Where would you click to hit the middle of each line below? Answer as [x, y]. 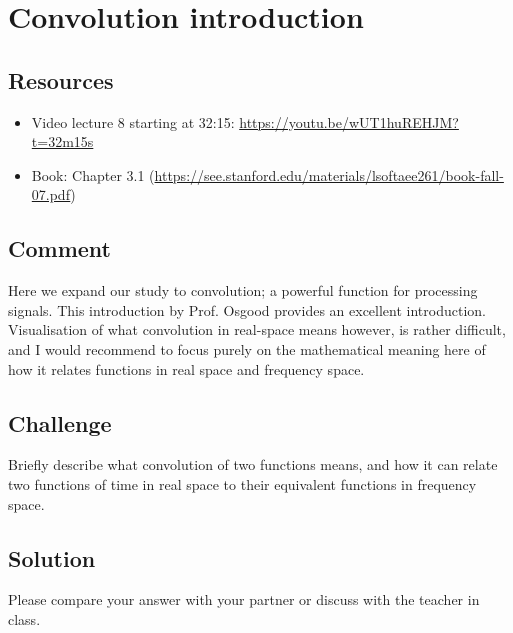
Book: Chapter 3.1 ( [93, 174]
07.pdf [51, 194]
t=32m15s [62, 141]
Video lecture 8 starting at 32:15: [133, 121]
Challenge [60, 422]
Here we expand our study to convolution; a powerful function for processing [243, 290]
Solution [52, 557]
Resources [61, 79]
